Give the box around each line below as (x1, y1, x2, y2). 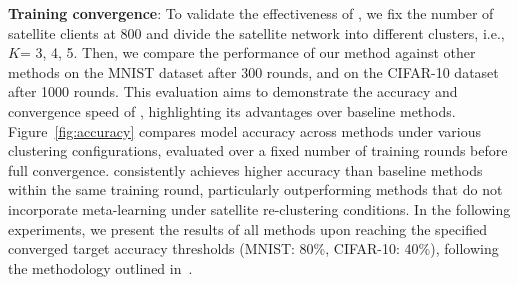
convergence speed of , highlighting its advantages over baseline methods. (8, 100, 456, 121)
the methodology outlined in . (8, 257, 193, 278)
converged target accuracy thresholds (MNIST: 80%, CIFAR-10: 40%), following (8, 238, 499, 259)
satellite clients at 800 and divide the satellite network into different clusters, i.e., (8, 22, 505, 43)
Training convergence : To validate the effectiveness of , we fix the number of (8, 3, 494, 23)
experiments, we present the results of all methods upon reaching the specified (8, 218, 487, 239)
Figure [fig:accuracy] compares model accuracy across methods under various (8, 120, 481, 141)
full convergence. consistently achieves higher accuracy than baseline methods (8, 159, 483, 180)
